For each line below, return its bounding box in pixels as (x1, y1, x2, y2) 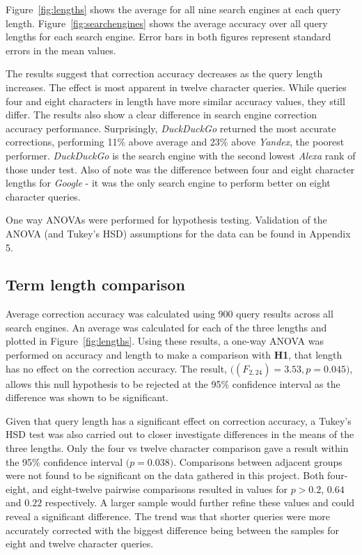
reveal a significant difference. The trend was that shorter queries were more (6, 509, 331, 524)
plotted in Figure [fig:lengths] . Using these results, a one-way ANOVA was (6, 334, 324, 348)
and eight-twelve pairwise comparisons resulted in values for (32, 481, 288, 496)
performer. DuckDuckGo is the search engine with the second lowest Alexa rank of (6, 148, 356, 162)
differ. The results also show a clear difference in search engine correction (6, 107, 317, 122)
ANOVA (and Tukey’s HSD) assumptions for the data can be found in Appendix (6, 226, 351, 240)
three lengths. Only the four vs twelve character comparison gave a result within (6, 441, 349, 455)
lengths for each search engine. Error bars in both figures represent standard (6, 29, 331, 44)
